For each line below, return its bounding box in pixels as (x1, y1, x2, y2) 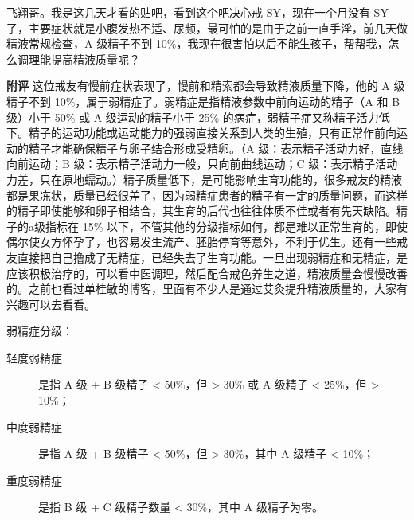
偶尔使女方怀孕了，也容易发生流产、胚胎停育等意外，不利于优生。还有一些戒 (6, 233, 408, 250)
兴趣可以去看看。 (6, 295, 96, 312)
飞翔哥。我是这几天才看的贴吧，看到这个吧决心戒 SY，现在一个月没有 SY (6, 4, 389, 20)
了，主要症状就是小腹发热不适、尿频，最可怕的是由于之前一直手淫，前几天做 (6, 19, 408, 36)
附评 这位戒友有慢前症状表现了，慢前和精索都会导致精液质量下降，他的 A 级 (6, 77, 405, 94)
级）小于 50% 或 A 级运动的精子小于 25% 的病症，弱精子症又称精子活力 (6, 108, 379, 125)
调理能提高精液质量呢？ (17, 50, 140, 67)
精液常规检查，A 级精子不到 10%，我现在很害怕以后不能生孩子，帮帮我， (6, 35, 389, 52)
